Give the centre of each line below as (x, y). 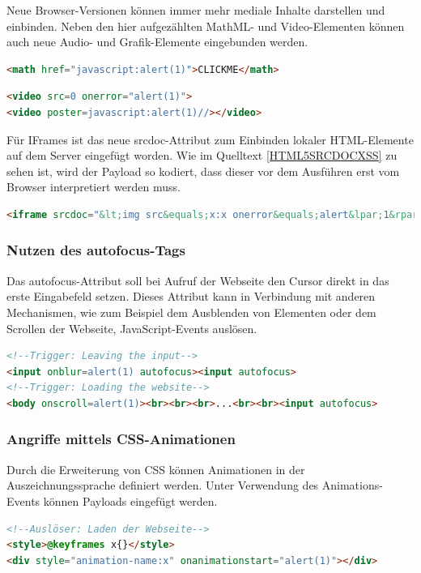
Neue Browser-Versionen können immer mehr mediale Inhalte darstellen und (196, 10)
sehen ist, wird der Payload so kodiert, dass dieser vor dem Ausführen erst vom (203, 171)
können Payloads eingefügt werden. (130, 500)
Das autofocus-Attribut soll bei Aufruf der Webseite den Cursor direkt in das (198, 280)
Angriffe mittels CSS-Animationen (121, 439)
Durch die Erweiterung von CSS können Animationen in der (156, 469)
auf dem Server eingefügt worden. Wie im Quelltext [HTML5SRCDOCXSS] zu (202, 155)
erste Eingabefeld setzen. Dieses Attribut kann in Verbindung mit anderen (191, 296)
